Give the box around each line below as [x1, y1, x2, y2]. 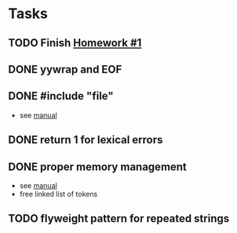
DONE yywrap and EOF [8, 62, 122, 76]
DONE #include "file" [8, 90, 114, 103]
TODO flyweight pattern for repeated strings [8, 212, 230, 225]
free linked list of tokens [19, 189, 98, 198]
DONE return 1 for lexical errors [8, 133, 163, 146]
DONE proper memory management [8, 160, 187, 173]
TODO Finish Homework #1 [8, 36, 142, 50]
